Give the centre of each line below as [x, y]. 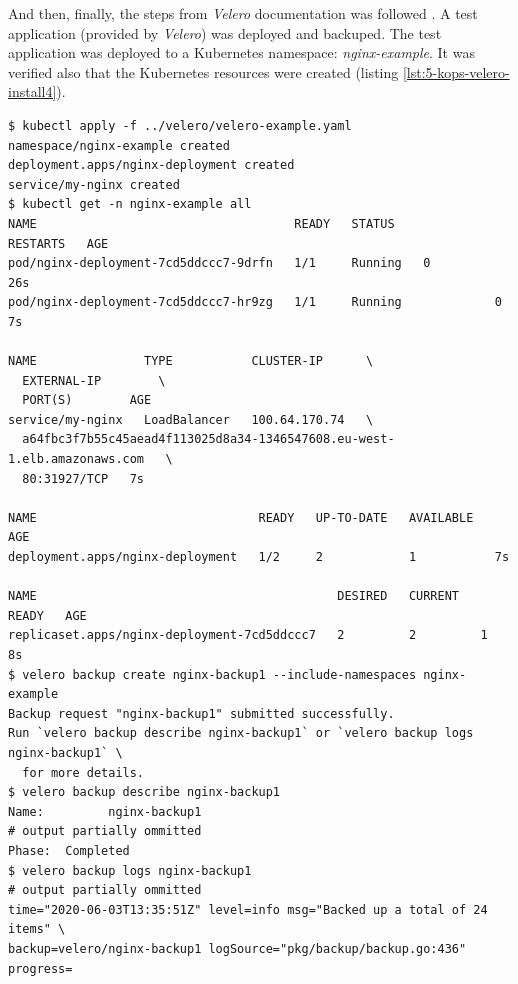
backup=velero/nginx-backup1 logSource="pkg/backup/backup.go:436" [237, 948]
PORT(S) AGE [87, 400]
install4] [32, 91]
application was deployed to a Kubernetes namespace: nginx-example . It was [241, 52]
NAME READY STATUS [201, 223]
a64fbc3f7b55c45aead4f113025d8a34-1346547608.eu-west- [208, 439]
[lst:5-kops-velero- [456, 71]
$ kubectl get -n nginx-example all [130, 204]
